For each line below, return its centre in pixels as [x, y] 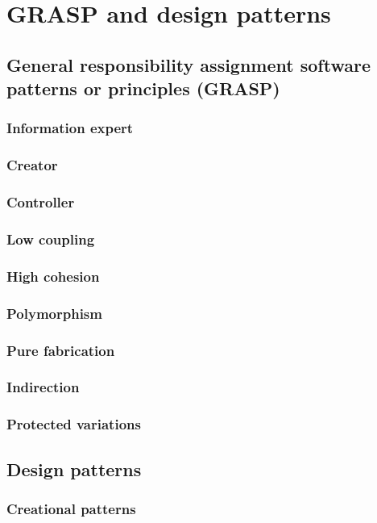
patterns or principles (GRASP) [143, 88]
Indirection [43, 387]
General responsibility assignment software [188, 64]
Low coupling [51, 239]
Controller [41, 202]
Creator [32, 165]
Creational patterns [71, 508]
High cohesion [53, 276]
